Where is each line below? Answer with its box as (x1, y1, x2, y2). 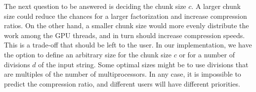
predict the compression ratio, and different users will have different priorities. (4, 78, 240, 89)
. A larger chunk (191, 1, 241, 11)
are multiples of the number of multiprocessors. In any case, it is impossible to (4, 69, 241, 79)
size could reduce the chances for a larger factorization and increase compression (4, 10, 247, 21)
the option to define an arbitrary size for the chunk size (4, 49, 172, 59)
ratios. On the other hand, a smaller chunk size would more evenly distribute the (4, 20, 249, 31)
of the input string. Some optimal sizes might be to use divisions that (38, 59, 249, 69)
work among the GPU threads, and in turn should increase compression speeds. (4, 30, 245, 40)
